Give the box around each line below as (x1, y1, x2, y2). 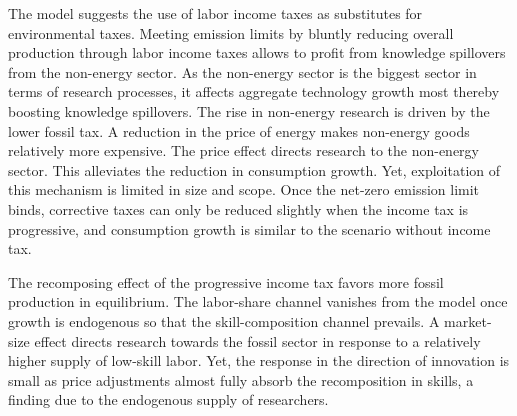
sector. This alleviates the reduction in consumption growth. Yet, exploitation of (8, 159, 500, 180)
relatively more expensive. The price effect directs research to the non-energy (8, 140, 479, 161)
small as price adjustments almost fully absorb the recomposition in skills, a (8, 369, 474, 390)
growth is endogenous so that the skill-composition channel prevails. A (8, 310, 440, 331)
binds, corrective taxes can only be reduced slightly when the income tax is (8, 198, 469, 219)
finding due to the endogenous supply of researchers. (8, 389, 329, 410)
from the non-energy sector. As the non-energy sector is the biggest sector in (8, 61, 477, 82)
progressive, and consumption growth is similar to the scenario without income (8, 218, 491, 239)
